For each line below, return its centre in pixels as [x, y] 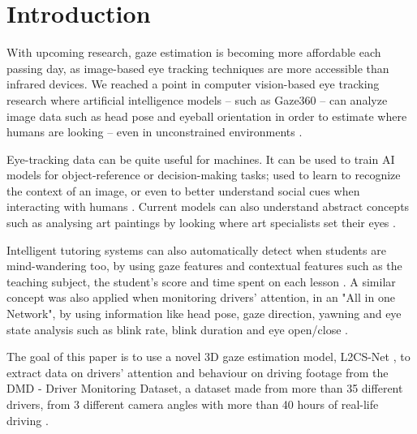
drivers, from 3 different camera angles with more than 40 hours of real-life [193, 404]
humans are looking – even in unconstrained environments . [155, 132]
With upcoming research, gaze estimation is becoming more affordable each [194, 52]
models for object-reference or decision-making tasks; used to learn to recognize [204, 175]
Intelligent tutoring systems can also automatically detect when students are [196, 249]
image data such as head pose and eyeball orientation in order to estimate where [207, 116]
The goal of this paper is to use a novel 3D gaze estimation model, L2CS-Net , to [208, 357]
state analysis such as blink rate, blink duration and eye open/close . [177, 329]
